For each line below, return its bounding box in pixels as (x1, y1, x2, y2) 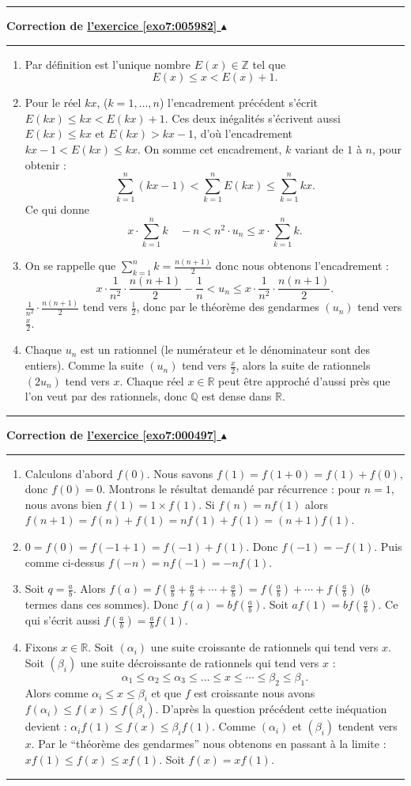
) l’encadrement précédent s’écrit (159, 94, 319, 111)
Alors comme (25, 684, 89, 701)
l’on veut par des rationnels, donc (25, 388, 187, 404)
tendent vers (337, 718, 398, 735)
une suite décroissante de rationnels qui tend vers (80, 654, 319, 670)
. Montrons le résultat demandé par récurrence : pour (102, 480, 360, 497)
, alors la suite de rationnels (236, 357, 371, 374)
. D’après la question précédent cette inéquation (155, 701, 387, 717)
